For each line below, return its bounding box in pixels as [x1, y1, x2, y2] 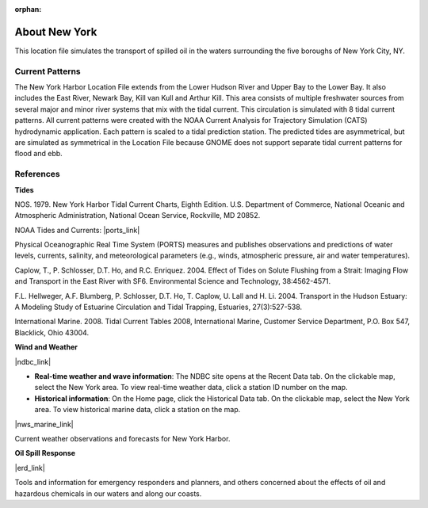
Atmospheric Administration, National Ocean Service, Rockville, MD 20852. [14, 211, 261, 220]
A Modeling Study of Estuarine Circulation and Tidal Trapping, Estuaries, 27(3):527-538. [14, 302, 303, 312]
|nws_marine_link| [14, 419, 75, 429]
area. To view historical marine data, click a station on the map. [34, 405, 241, 414]
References [14, 169, 60, 180]
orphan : [14, 5, 42, 13]
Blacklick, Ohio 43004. [14, 327, 90, 337]
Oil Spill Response [14, 449, 75, 458]
